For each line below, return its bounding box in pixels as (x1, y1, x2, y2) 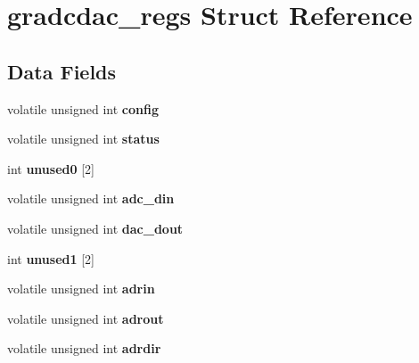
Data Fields (7, 57, 117, 85)
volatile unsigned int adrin (7, 279, 155, 298)
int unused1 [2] (7, 249, 94, 268)
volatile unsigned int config (7, 99, 159, 118)
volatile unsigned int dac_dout (7, 219, 184, 237)
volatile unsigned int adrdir (7, 339, 161, 358)
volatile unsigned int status (7, 129, 160, 148)
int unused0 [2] (7, 159, 94, 177)
